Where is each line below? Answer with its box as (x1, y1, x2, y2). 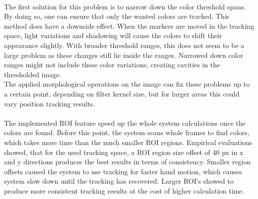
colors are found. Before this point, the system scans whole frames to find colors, (4, 127, 250, 138)
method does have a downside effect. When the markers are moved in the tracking (4, 20, 255, 31)
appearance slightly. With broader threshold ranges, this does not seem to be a (4, 40, 245, 50)
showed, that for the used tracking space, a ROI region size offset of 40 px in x (4, 147, 244, 157)
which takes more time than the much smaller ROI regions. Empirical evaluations (4, 137, 253, 147)
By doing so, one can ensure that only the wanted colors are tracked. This (4, 11, 230, 21)
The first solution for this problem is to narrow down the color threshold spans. (4, 1, 246, 11)
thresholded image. (4, 69, 62, 79)
